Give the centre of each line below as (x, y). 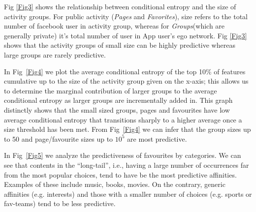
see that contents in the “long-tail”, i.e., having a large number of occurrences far (127, 165)
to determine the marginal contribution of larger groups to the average (111, 90)
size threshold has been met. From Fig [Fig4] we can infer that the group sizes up (128, 129)
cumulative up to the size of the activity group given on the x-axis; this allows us (126, 81)
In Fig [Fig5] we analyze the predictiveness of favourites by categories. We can (123, 155)
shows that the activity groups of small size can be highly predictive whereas (120, 45)
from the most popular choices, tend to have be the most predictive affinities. (120, 174)
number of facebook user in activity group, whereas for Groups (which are (114, 26)
